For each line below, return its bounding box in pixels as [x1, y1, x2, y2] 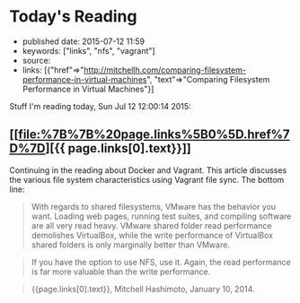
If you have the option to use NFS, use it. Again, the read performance [31, 256, 291, 267]
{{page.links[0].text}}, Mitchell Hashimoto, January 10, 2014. [31, 283, 255, 294]
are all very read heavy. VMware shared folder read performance [31, 220, 272, 230]
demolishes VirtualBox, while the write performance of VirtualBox [31, 229, 274, 240]
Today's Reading [9, 6, 137, 27]
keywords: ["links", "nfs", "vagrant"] [22, 45, 155, 56]
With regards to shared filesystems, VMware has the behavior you [31, 201, 277, 212]
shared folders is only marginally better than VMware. [31, 239, 231, 250]
